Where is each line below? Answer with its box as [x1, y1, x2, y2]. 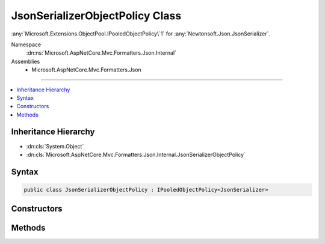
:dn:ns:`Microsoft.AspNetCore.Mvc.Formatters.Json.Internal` [26, 49, 177, 56]
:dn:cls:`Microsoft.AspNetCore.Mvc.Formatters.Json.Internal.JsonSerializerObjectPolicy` [26, 151, 246, 158]
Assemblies [11, 58, 40, 65]
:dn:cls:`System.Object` [26, 142, 84, 150]
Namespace [11, 41, 42, 48]
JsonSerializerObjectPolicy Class [11, 9, 182, 22]
